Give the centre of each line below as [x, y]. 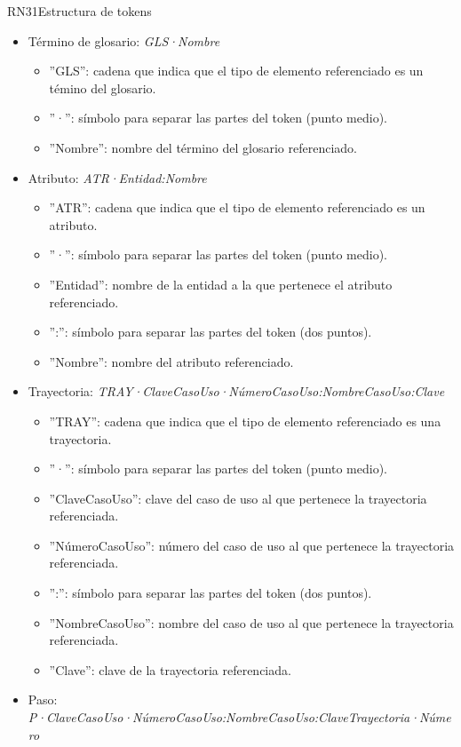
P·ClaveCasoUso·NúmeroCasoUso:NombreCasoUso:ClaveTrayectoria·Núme [239, 717]
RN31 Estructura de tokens [79, 11]
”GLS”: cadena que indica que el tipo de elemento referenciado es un [236, 71]
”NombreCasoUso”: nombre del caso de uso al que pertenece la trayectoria [251, 622]
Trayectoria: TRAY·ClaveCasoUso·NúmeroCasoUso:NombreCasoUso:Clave [236, 391]
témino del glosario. [103, 87]
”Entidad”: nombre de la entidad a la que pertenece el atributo [221, 284]
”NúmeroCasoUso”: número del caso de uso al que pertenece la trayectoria [252, 545]
